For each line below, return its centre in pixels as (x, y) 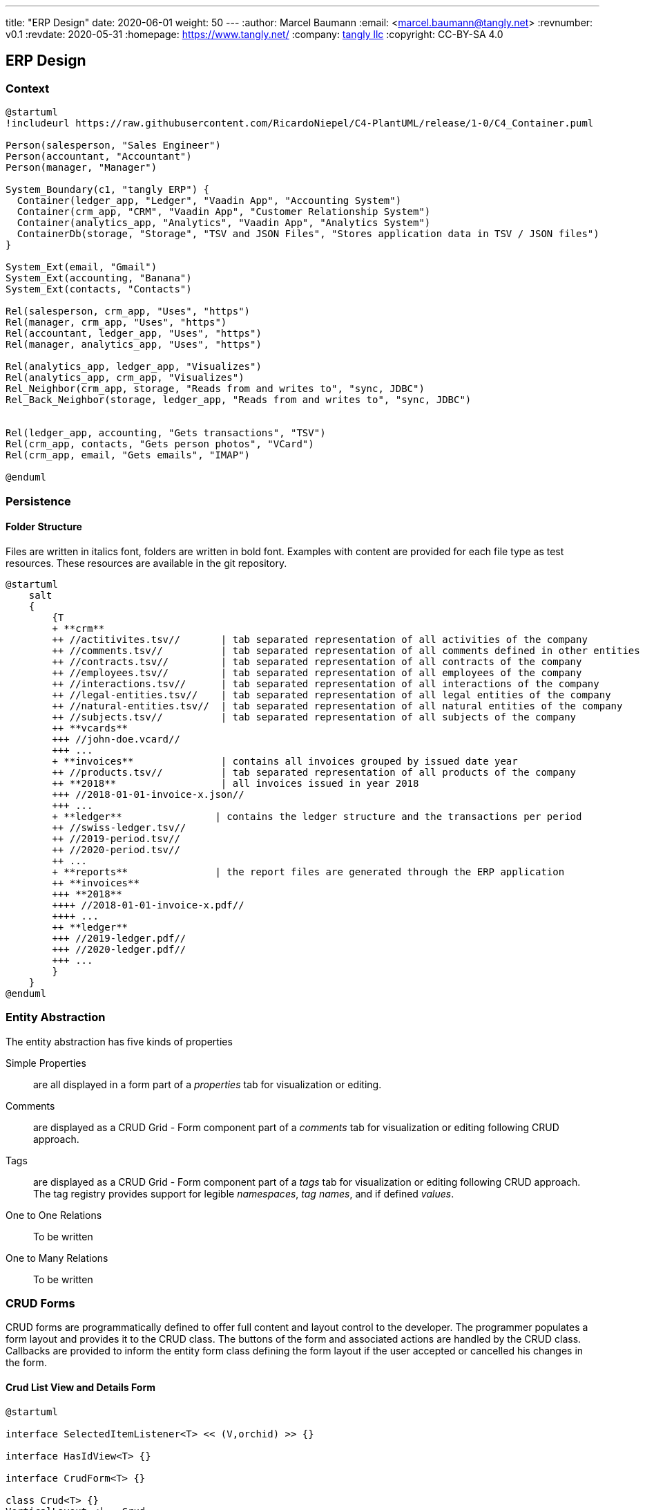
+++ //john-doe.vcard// (116, 739)
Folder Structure (44, 527)
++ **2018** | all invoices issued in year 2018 (235, 783)
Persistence (38, 501)
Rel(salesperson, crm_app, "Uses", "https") (128, 311)
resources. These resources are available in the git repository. (146, 563)
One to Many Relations (57, 1258)
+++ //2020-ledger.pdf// (119, 949)
